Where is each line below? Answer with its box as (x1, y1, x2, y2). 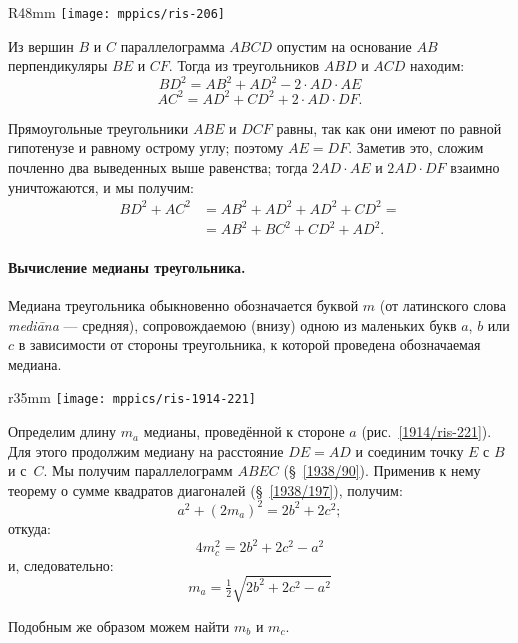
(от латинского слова (379, 295, 506, 316)
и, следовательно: (8, 554, 114, 575)
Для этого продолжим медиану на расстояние (8, 440, 284, 461)
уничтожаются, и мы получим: (8, 176, 194, 197)
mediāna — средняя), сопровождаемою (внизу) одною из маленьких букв (8, 314, 457, 335)
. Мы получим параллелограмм (43, 460, 233, 481)
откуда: (8, 517, 51, 538)
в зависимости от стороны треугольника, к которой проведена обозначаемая (18, 334, 481, 355)
